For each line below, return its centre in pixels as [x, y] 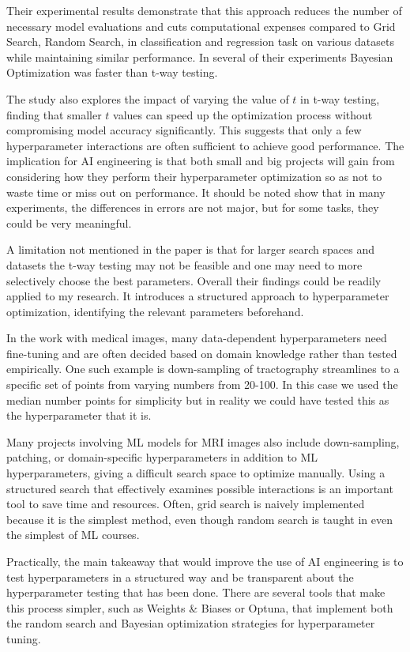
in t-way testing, [340, 98]
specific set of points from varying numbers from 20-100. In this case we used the [202, 384]
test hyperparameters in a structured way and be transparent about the [180, 577]
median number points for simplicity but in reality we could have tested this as [198, 399]
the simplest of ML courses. [73, 535]
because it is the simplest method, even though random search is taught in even [199, 519]
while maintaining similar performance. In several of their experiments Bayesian [200, 57]
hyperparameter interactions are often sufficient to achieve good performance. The [205, 145]
